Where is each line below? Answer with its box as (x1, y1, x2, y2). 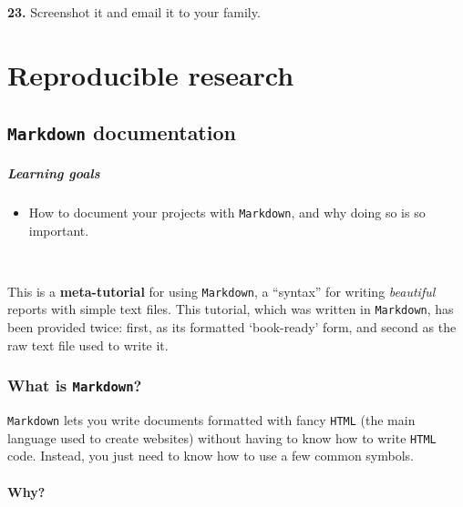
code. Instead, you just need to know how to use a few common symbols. (7, 446, 414, 465)
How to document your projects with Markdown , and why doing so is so (28, 202, 426, 221)
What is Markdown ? (7, 374, 142, 397)
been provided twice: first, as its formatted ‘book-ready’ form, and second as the (7, 318, 457, 337)
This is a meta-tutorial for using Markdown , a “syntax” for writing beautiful (7, 281, 436, 300)
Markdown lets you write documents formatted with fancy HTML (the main (7, 411, 416, 430)
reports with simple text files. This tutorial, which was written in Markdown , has (7, 299, 454, 319)
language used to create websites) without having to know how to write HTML (7, 428, 437, 447)
